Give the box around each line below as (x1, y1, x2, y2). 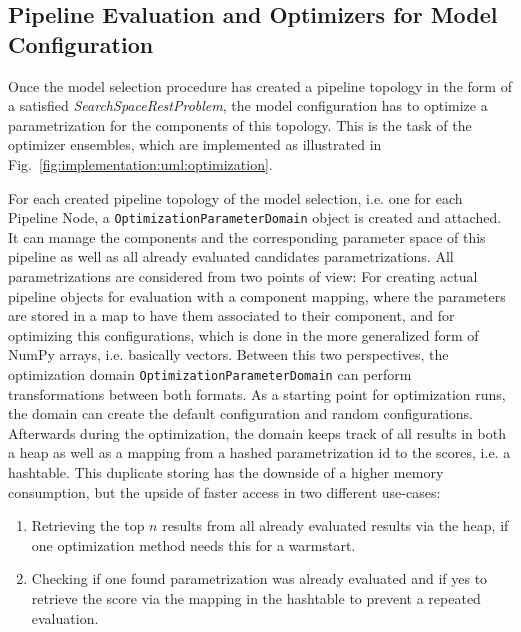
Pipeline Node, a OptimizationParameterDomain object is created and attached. (8, 207, 502, 228)
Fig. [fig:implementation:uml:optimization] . (8, 153, 273, 174)
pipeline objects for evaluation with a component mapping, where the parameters (8, 285, 506, 306)
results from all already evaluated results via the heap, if (162, 515, 509, 536)
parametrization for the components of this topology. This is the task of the (8, 114, 472, 135)
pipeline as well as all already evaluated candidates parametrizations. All (8, 246, 454, 267)
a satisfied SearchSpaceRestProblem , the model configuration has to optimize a (8, 95, 488, 116)
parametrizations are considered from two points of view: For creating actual (8, 266, 478, 286)
